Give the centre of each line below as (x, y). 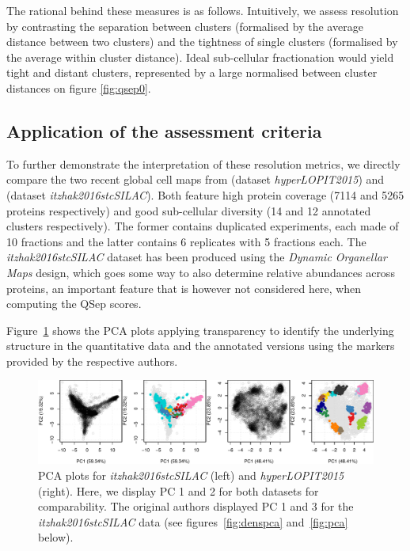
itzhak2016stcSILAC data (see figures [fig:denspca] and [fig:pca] (193, 521)
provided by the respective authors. (92, 361)
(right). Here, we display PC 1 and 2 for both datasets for (178, 490)
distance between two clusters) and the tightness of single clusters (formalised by (202, 42)
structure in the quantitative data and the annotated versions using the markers (201, 346)
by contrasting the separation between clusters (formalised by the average (185, 26)
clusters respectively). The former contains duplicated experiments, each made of (203, 226)
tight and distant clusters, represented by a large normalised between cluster (192, 72)
